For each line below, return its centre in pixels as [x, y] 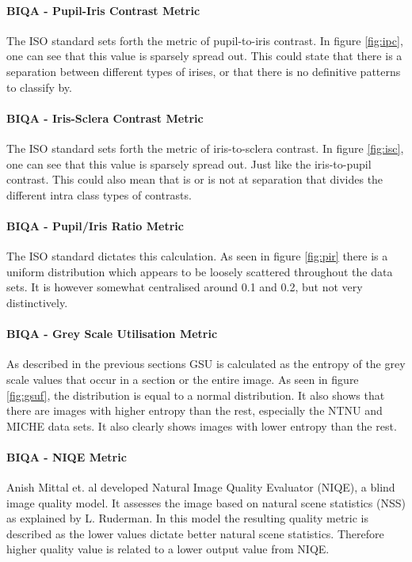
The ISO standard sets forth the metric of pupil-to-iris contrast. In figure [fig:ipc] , [205, 40]
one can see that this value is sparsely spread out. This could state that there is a [204, 56]
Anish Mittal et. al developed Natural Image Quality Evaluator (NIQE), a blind [201, 487]
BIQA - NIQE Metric [67, 456]
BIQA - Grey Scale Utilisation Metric [112, 334]
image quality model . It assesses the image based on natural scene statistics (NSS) [206, 502]
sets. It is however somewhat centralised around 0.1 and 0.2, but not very [185, 287]
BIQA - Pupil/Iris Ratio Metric [95, 225]
